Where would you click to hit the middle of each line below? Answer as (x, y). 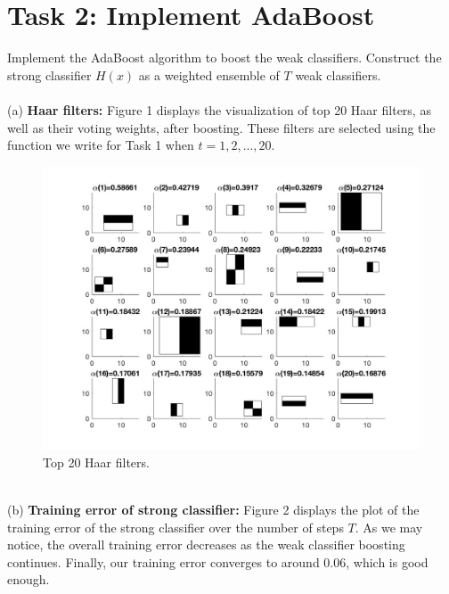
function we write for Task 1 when (101, 145)
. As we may (389, 527)
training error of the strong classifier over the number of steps (176, 527)
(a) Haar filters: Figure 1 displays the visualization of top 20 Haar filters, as (219, 109)
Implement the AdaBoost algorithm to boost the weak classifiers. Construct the (224, 58)
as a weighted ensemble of (209, 74)
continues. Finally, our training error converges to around (163, 561)
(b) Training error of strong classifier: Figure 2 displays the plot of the (213, 510)
